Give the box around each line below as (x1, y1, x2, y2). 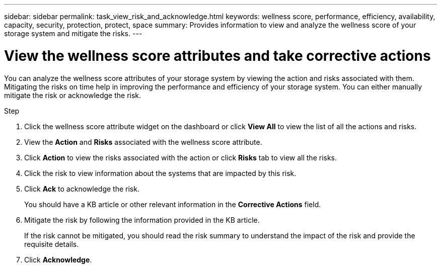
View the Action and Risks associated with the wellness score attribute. (24, 137, 262, 146)
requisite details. (24, 239, 79, 248)
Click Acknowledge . (24, 255, 92, 264)
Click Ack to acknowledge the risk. (24, 184, 139, 193)
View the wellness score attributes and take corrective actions (4, 47, 431, 64)
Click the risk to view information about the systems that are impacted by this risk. (24, 168, 297, 177)
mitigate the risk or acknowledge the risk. (4, 91, 141, 100)
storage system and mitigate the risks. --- (4, 29, 142, 38)
